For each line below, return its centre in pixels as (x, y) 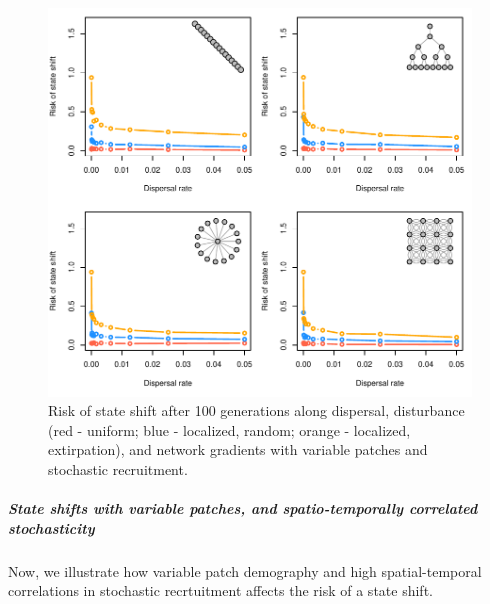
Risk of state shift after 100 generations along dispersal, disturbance (256, 410)
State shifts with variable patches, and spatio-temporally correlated (243, 508)
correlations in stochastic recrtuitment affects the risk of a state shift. (220, 590)
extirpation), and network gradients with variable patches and (238, 449)
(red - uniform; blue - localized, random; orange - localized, (229, 429)
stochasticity (51, 527)
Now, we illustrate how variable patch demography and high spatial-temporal (245, 570)
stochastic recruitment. (118, 469)
